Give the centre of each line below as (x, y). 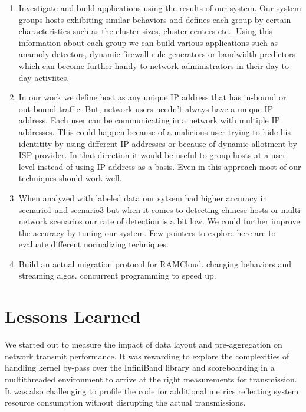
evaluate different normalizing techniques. (93, 244)
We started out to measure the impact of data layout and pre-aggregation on (144, 344)
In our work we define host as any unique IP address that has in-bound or (152, 97)
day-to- (279, 65)
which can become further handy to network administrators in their (141, 65)
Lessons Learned (73, 316)
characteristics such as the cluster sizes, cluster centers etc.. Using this (146, 31)
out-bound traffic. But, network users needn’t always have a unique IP (146, 108)
